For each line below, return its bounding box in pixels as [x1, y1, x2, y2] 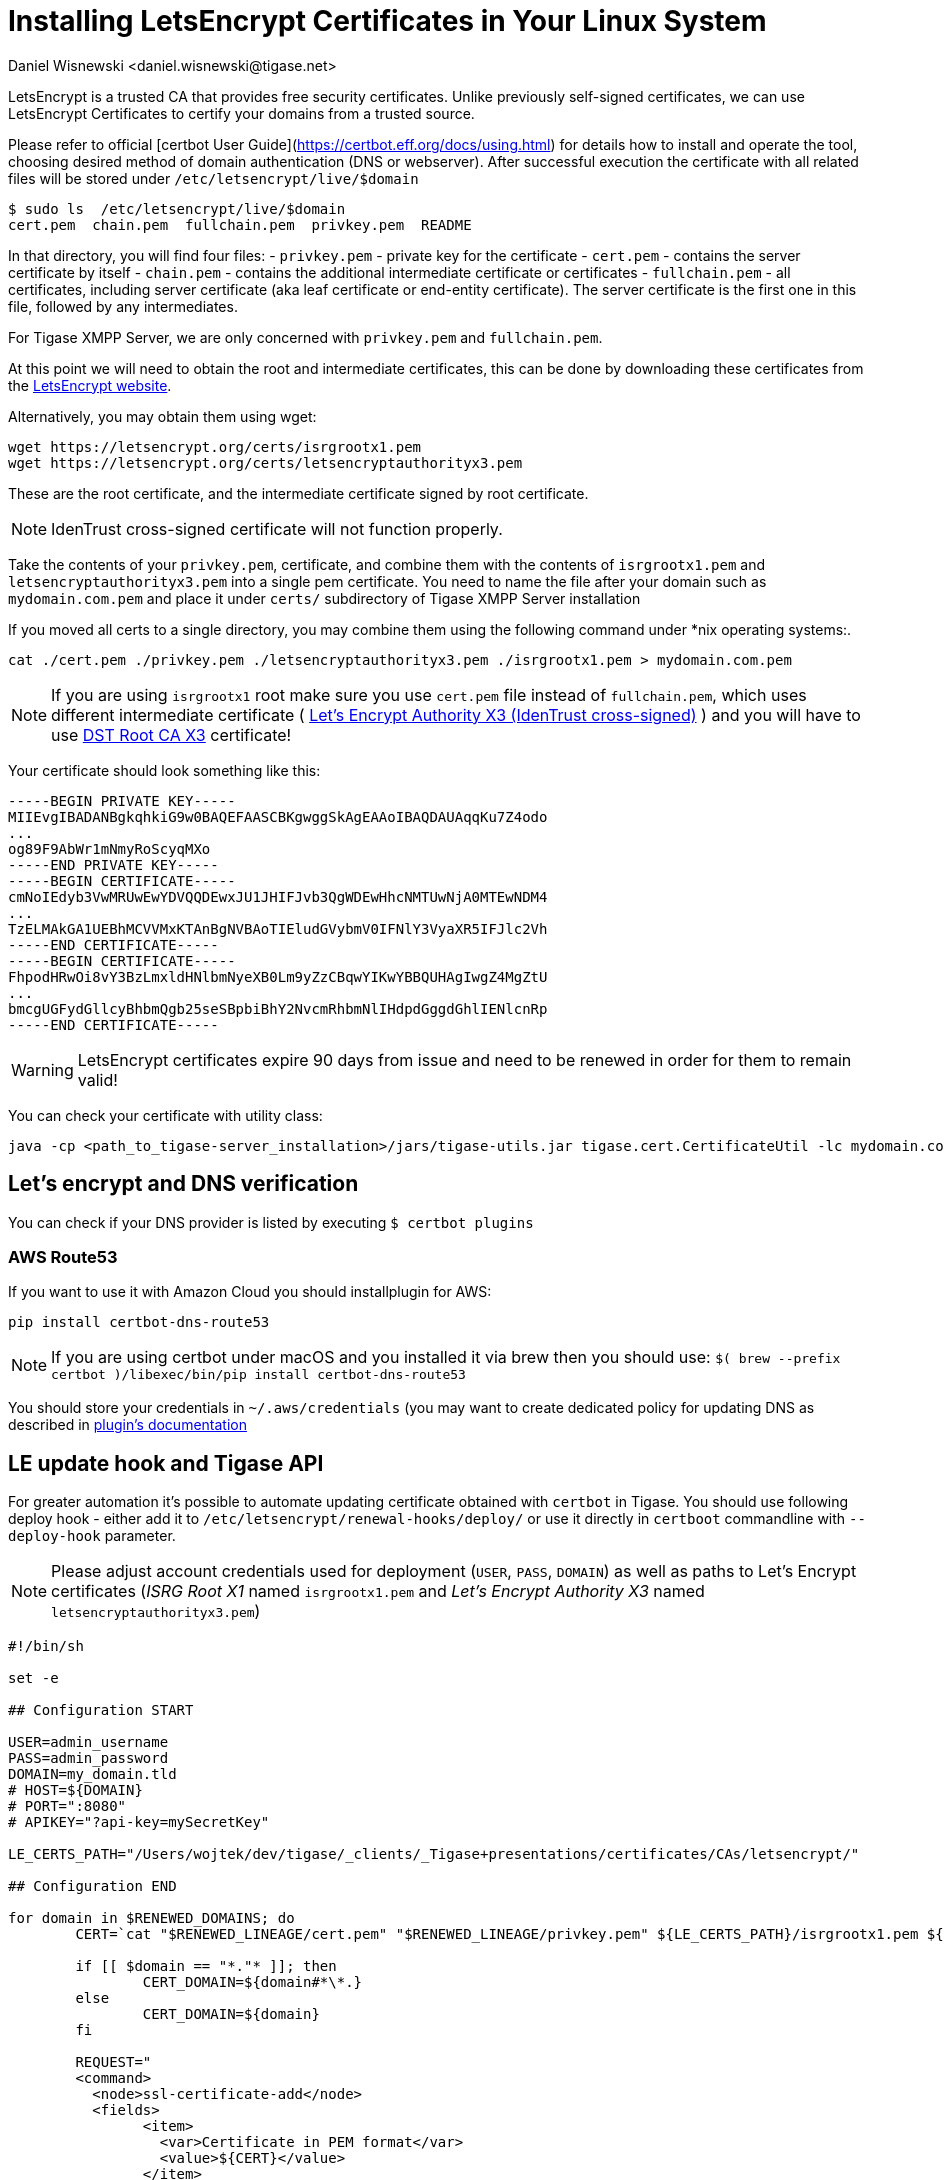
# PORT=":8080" [8, 1798, 127, 1815]
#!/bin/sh [8, 1638, 84, 1655]
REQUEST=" [75, 2054, 152, 2071]
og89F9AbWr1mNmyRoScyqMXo [8, 840, 211, 857]
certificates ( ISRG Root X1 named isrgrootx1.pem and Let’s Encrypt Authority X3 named [51, 1581, 705, 1602]
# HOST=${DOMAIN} [8, 1782, 143, 1799]
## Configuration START [8, 1702, 194, 1719]
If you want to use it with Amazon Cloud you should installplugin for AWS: [8, 1283, 492, 1301]
